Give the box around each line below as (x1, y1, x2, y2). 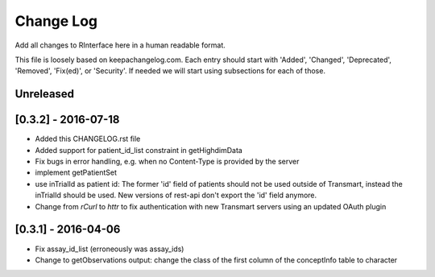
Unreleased (14, 87, 75, 101)
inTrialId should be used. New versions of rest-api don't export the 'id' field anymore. (35, 190, 317, 201)
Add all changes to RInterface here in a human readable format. (14, 40, 226, 50)
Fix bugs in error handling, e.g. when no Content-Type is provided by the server (35, 157, 300, 167)
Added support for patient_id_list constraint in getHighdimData (35, 145, 243, 155)
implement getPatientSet (35, 167, 117, 177)
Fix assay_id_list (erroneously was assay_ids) (35, 244, 184, 254)
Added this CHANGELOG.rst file (35, 134, 141, 144)
